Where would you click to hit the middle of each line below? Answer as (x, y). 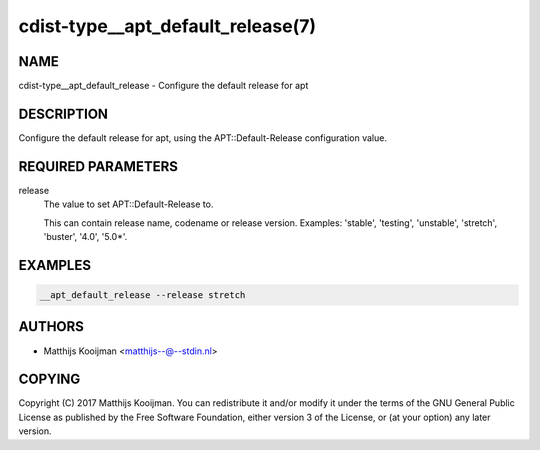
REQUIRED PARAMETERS (98, 166)
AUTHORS (51, 326)
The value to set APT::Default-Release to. (128, 204)
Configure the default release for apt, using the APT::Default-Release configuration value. (202, 137)
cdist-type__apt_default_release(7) (167, 26)
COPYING (49, 379)
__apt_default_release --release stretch (142, 295)
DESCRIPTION (63, 113)
